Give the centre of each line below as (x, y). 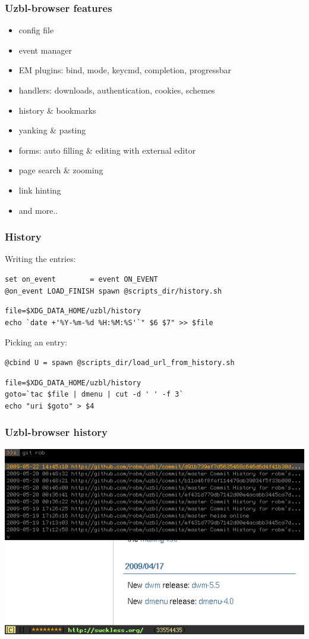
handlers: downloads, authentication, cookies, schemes (117, 90)
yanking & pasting (52, 130)
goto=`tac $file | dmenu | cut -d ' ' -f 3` (94, 395)
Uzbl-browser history (56, 432)
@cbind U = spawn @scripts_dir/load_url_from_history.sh (120, 362)
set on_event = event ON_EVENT (81, 279)
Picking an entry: (36, 342)
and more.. (38, 210)
